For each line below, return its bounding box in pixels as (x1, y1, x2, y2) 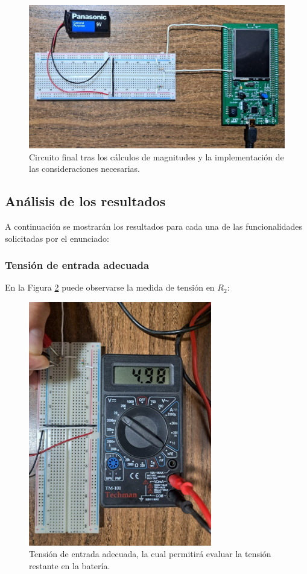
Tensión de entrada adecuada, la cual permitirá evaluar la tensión (29, 547, 271, 560)
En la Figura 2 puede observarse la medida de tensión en (5, 281, 215, 294)
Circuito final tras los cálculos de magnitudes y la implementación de (29, 150, 284, 163)
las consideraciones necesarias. (29, 162, 140, 175)
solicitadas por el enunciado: (5, 232, 109, 244)
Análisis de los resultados (5, 192, 166, 210)
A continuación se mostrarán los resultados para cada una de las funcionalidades (5, 220, 303, 233)
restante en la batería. (29, 559, 110, 572)
